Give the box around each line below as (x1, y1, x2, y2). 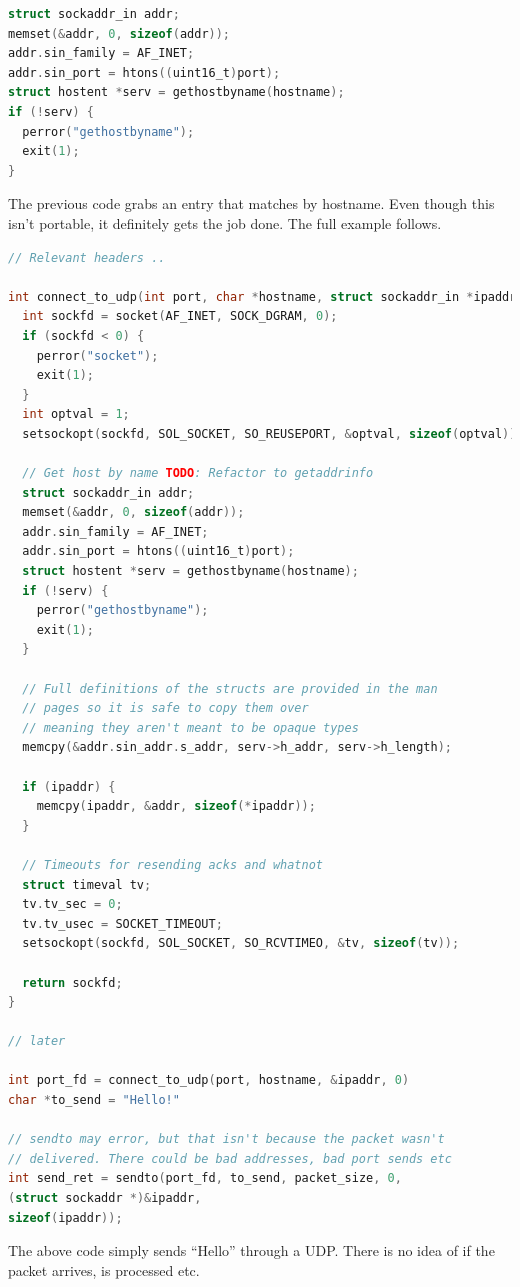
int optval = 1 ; (22, 407, 130, 422)
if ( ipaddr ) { (22, 779, 116, 794)
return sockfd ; (22, 975, 123, 990)
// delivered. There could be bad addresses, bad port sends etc (8, 1151, 452, 1166)
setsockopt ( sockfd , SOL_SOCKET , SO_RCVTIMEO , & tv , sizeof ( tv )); (22, 936, 460, 951)
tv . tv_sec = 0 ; (22, 897, 123, 912)
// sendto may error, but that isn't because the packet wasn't (8, 1132, 445, 1147)
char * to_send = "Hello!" (8, 1093, 180, 1108)
